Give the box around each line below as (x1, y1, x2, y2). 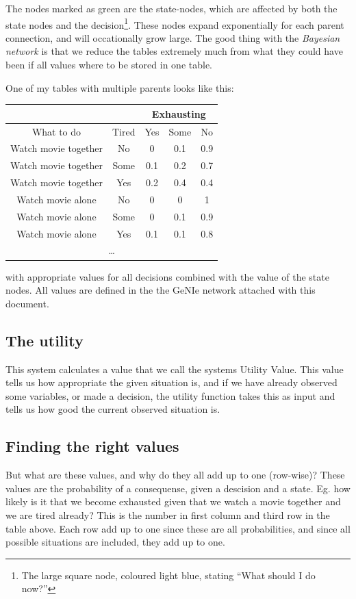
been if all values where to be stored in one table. (5, 58, 212, 72)
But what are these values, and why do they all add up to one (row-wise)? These (5, 468, 345, 482)
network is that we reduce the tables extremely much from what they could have (5, 44, 343, 58)
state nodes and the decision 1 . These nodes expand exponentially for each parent (5, 15, 344, 31)
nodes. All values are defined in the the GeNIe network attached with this (5, 283, 316, 297)
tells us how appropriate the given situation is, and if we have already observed (5, 375, 338, 390)
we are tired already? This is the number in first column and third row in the (5, 507, 330, 522)
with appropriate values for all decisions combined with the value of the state (5, 269, 329, 283)
